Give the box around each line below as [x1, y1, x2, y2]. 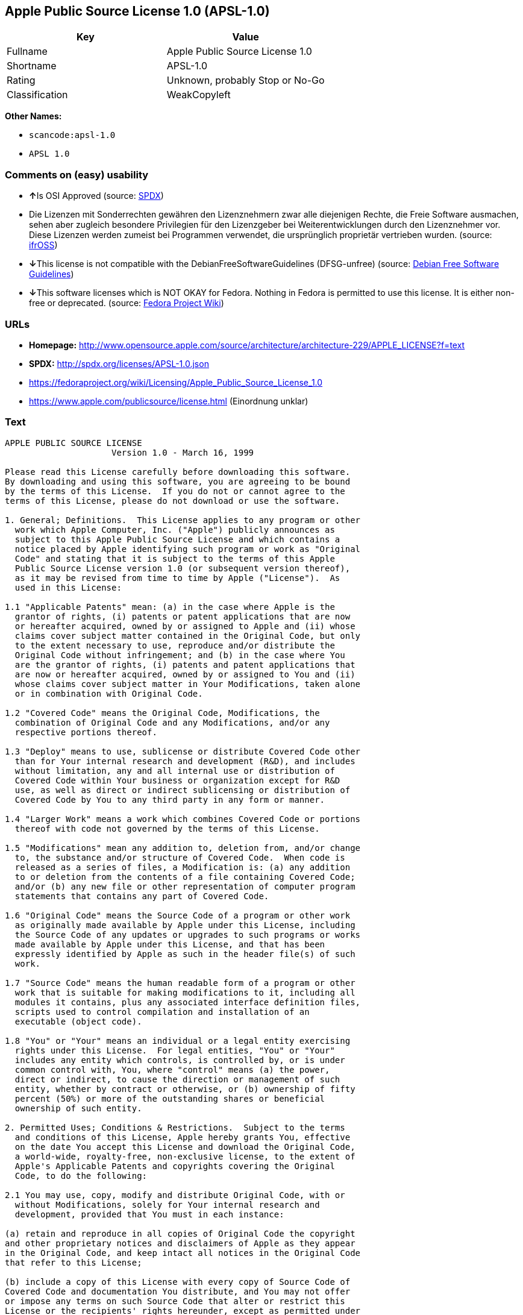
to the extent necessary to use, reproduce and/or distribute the [14, 640, 335, 650]
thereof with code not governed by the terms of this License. [14, 823, 320, 833]
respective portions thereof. [14, 727, 157, 737]
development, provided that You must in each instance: [14, 1209, 284, 1219]
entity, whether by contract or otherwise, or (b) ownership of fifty [14, 1084, 355, 1094]
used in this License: [14, 582, 122, 592]
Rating [7, 74, 36, 87]
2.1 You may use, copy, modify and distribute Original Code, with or [5, 1190, 345, 1200]
